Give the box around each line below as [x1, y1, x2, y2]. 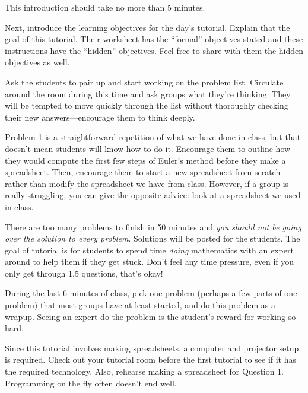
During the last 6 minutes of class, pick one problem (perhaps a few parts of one [5, 287, 297, 299]
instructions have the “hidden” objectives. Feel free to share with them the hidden [5, 44, 304, 56]
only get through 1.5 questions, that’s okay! [5, 267, 163, 279]
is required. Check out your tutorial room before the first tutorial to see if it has [5, 353, 297, 366]
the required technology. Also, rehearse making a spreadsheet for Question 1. [5, 365, 284, 378]
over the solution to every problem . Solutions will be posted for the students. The [5, 232, 300, 245]
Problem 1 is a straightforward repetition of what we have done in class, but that [5, 131, 301, 143]
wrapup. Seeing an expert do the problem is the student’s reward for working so [5, 310, 296, 322]
